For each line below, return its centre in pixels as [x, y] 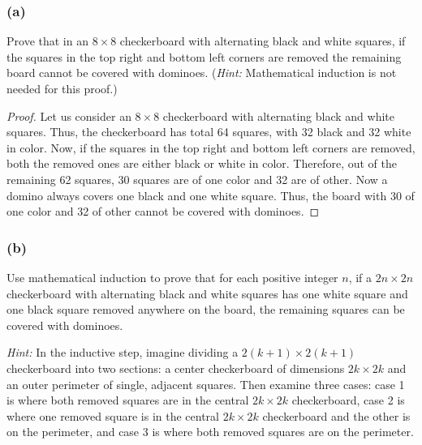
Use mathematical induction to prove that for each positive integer [172, 277]
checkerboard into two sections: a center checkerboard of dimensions [176, 368]
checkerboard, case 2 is [348, 400]
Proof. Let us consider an [69, 116]
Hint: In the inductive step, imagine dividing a [123, 352]
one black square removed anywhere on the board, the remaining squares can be [206, 309]
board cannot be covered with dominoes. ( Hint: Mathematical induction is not [202, 73]
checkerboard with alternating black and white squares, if [263, 41]
